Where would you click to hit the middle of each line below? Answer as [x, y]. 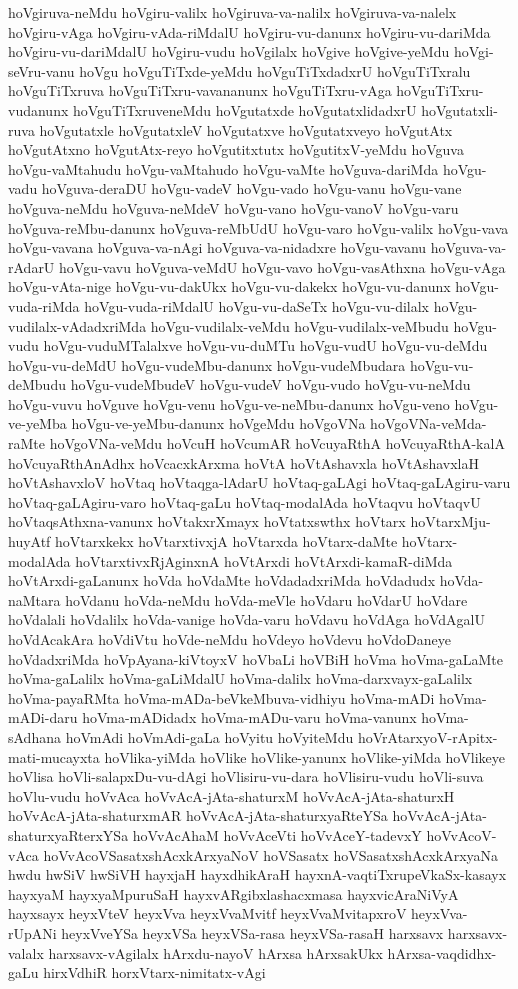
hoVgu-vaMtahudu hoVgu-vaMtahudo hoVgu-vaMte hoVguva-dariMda [223, 168]
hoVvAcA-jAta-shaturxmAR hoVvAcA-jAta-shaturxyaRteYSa [198, 815]
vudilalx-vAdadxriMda [77, 325]
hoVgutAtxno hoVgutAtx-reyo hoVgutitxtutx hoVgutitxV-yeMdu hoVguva [236, 149]
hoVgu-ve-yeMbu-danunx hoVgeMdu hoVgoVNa [218, 423]
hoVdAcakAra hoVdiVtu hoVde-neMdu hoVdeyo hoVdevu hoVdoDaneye [229, 639]
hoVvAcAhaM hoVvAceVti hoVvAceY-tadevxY [277, 834]
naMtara [34, 599]
